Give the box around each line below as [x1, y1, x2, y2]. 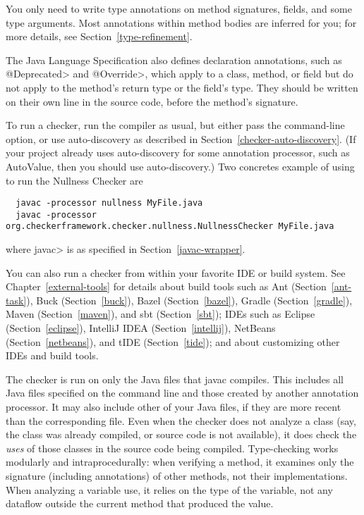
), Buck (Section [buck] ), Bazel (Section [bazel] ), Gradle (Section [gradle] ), [26, 292, 353, 307]
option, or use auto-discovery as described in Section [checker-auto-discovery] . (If [6, 131, 356, 146]
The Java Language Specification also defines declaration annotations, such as [6, 52, 342, 67]
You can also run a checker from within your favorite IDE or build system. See [6, 265, 346, 280]
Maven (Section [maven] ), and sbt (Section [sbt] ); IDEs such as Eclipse [6, 306, 315, 321]
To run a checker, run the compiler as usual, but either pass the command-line [6, 118, 345, 132]
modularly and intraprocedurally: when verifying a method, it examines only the [6, 454, 354, 469]
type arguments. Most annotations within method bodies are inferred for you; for [6, 15, 357, 30]
